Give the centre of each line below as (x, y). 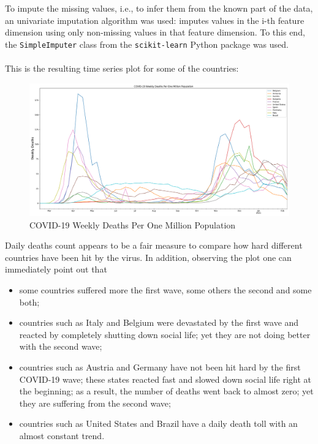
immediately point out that (56, 269)
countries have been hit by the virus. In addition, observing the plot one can (148, 257)
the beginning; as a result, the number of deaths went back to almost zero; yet (166, 391)
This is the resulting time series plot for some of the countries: (122, 68)
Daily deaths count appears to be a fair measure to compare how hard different (154, 245)
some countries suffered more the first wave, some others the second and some (165, 289)
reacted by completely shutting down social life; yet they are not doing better (165, 334)
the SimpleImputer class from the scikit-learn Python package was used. (147, 44)
